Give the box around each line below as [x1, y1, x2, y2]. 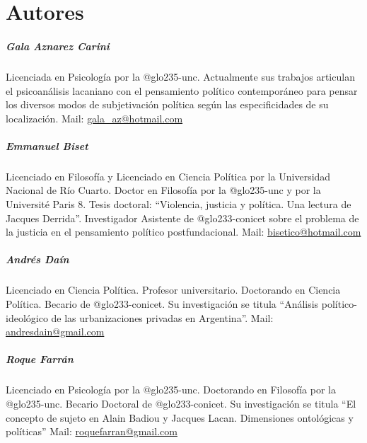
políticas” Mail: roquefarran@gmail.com [6, 424, 177, 439]
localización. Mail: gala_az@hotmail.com [6, 110, 183, 125]
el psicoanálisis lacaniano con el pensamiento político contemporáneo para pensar [6, 83, 358, 98]
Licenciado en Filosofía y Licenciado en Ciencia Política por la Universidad [6, 168, 331, 183]
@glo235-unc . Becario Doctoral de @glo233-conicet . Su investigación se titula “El [6, 396, 356, 410]
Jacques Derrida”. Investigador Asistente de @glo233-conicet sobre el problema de [6, 210, 359, 225]
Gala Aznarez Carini [6, 38, 110, 53]
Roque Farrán [6, 352, 74, 367]
